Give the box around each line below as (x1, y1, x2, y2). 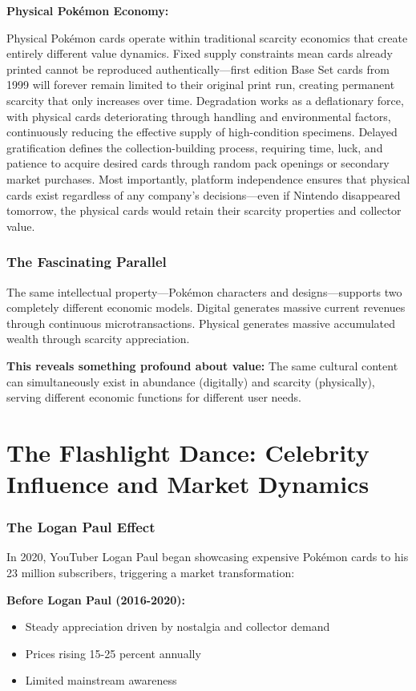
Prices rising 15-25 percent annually (25, 645, 201, 661)
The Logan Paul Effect (6, 517, 155, 537)
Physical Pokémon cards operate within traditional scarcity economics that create (6, 29, 408, 46)
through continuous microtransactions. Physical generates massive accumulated (6, 314, 396, 331)
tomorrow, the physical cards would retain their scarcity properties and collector (6, 202, 402, 219)
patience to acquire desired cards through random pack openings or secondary (6, 155, 390, 172)
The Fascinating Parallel (6, 252, 167, 272)
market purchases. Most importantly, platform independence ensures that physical (6, 170, 410, 187)
